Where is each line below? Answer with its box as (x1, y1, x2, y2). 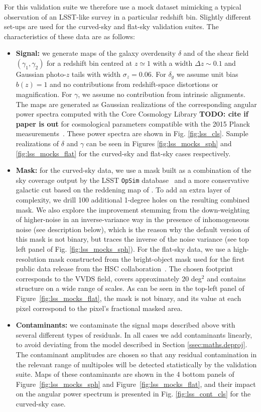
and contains (207, 273, 246, 283)
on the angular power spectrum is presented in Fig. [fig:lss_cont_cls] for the (16, 388, 251, 399)
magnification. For (16, 89, 72, 99)
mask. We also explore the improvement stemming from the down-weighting (16, 204, 250, 215)
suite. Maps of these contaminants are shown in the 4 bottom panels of (16, 369, 234, 379)
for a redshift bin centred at (47, 57, 133, 68)
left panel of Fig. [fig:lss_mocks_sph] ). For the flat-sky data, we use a (16, 243, 231, 254)
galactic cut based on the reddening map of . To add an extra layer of (16, 184, 230, 195)
